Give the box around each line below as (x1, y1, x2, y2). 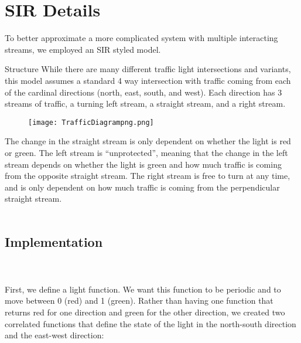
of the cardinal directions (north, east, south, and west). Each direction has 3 (5, 86, 282, 98)
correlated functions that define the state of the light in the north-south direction (5, 317, 296, 330)
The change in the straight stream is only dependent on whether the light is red (5, 135, 291, 147)
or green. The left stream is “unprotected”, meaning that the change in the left (5, 146, 288, 158)
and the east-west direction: (5, 329, 104, 341)
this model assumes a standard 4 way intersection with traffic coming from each (5, 74, 291, 86)
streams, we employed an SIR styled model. (5, 43, 161, 55)
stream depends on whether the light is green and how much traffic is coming (5, 158, 282, 170)
